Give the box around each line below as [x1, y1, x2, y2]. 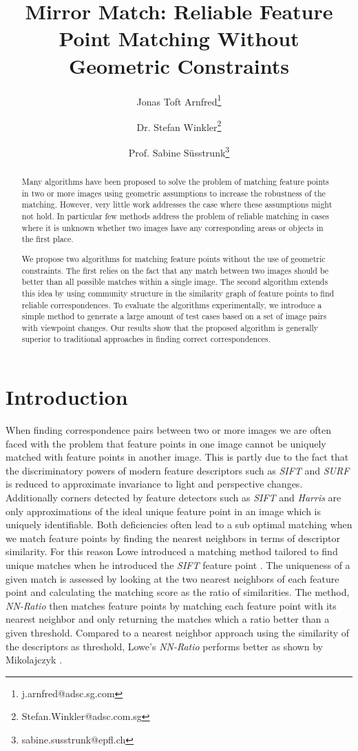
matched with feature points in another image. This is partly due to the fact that [6, 450, 349, 464]
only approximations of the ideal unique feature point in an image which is [6, 503, 321, 518]
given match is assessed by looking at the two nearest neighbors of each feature [6, 571, 339, 585]
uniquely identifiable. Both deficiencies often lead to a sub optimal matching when [6, 517, 352, 532]
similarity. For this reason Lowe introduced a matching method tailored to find [6, 544, 338, 559]
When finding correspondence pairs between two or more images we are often [6, 423, 331, 437]
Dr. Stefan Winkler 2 [136, 117, 222, 134]
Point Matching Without [59, 24, 299, 52]
